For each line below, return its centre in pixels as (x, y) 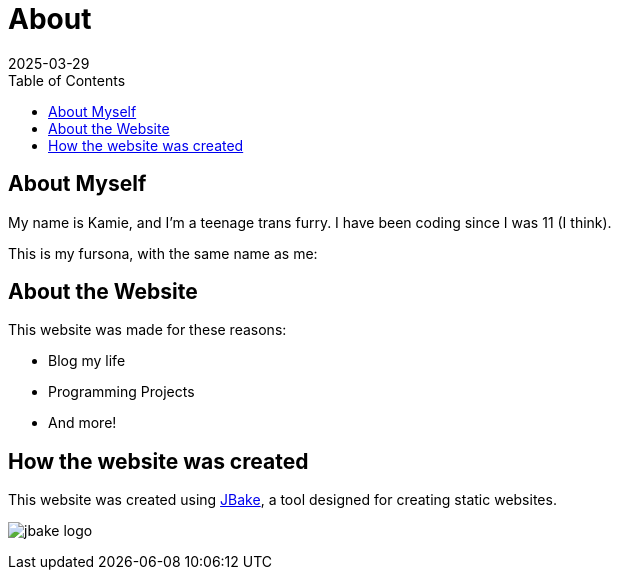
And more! (82, 423)
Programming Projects (121, 392)
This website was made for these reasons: (147, 330)
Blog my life (87, 361)
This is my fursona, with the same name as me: (163, 253)
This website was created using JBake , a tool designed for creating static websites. (282, 500)
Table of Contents (67, 80)
